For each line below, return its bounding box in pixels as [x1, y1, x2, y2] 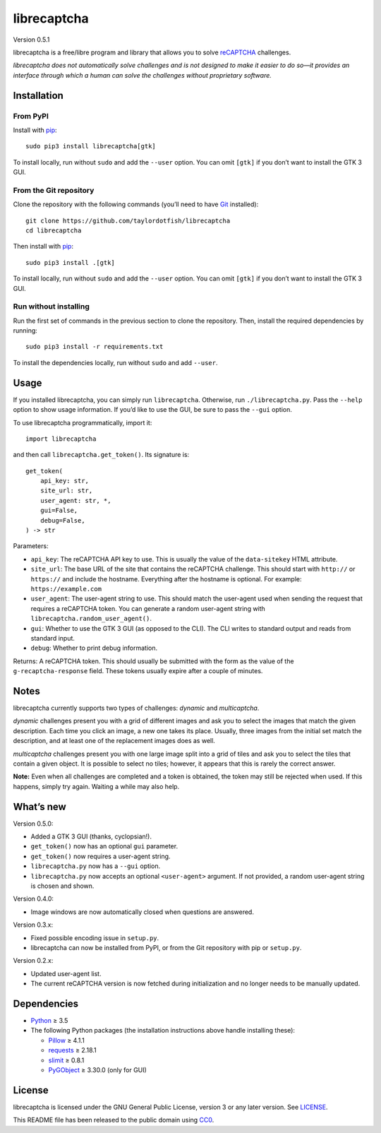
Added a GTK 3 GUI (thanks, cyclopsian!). [30, 832, 152, 841]
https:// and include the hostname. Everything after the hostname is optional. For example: [30, 574, 303, 583]
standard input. [30, 634, 75, 642]
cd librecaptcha [25, 226, 82, 235]
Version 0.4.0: [13, 894, 54, 903]
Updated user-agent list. [30, 969, 102, 978]
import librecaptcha [25, 434, 97, 443]
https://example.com [30, 585, 102, 593]
